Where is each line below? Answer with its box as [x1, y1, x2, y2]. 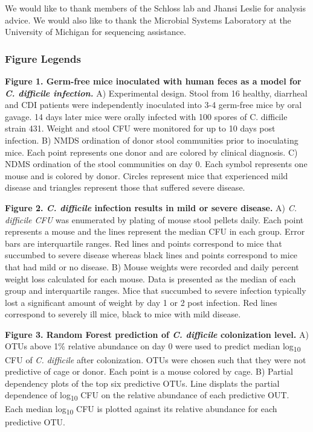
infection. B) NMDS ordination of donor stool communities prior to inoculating [5, 133, 298, 146]
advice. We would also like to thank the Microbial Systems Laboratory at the [5, 13, 291, 26]
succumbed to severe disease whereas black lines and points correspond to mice [5, 249, 298, 261]
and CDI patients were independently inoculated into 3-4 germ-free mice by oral [5, 98, 302, 111]
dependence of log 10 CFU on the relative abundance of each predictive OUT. [5, 389, 289, 403]
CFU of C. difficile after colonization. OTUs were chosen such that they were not [5, 353, 306, 366]
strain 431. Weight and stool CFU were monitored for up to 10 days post [5, 122, 276, 135]
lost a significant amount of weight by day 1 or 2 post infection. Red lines [5, 296, 277, 308]
